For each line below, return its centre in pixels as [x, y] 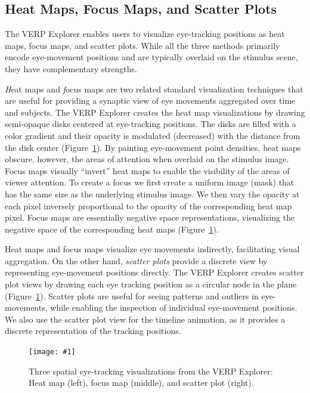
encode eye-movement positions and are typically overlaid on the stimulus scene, [151, 57]
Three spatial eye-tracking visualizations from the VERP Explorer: [151, 371]
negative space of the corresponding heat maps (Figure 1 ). [112, 229]
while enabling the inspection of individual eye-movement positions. [174, 307]
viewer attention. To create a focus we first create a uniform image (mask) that [150, 182]
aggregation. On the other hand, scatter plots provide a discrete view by [136, 260]
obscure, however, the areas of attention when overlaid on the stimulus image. [147, 159]
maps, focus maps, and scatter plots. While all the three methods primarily [142, 45]
